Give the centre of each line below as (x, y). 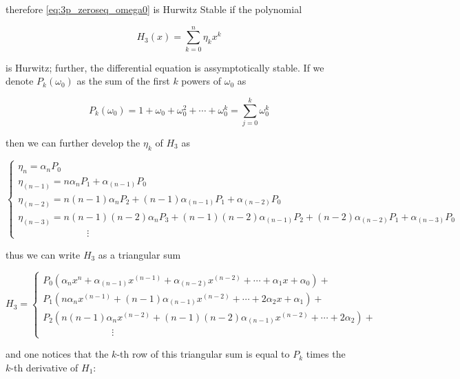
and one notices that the (57, 354)
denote (20, 81)
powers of (201, 81)
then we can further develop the (73, 143)
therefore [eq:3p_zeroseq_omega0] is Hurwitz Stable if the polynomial (154, 9)
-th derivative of (44, 367)
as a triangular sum (139, 254)
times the (326, 354)
